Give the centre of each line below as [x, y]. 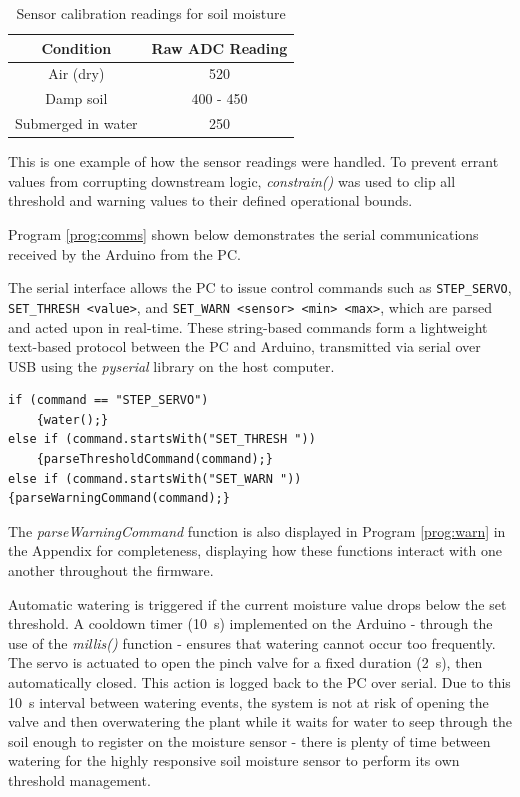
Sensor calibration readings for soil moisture [151, 13]
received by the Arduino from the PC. [124, 253]
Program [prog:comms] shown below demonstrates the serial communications [243, 234]
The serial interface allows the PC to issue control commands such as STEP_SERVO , [260, 287]
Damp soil [76, 98]
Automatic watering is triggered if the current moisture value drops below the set [257, 603]
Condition [76, 47]
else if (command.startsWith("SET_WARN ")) [155, 478]
